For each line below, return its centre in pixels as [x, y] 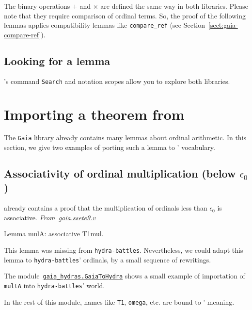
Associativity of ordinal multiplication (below [120, 173]
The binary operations [37, 6]
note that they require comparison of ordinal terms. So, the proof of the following [125, 15]
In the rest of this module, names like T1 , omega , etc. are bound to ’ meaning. [119, 302]
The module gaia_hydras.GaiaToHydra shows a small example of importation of [125, 276]
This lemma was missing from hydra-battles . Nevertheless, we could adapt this [124, 250]
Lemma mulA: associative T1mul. [54, 234]
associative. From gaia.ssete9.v [50, 217]
